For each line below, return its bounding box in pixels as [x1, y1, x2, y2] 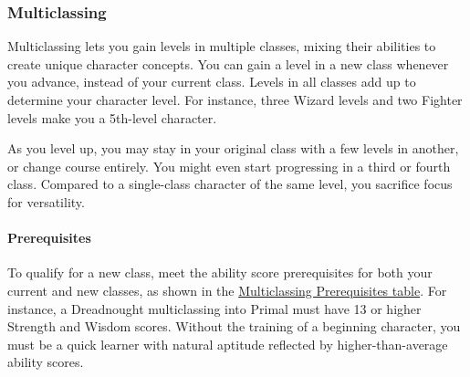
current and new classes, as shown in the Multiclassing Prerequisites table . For [7, 280, 447, 299]
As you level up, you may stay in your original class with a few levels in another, [7, 139, 459, 158]
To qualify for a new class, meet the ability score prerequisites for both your [7, 263, 433, 282]
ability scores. [7, 352, 84, 372]
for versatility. [7, 192, 85, 211]
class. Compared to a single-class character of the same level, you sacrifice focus [7, 174, 453, 194]
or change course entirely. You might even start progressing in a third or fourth [7, 156, 451, 175]
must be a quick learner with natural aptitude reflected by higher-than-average [7, 334, 448, 353]
